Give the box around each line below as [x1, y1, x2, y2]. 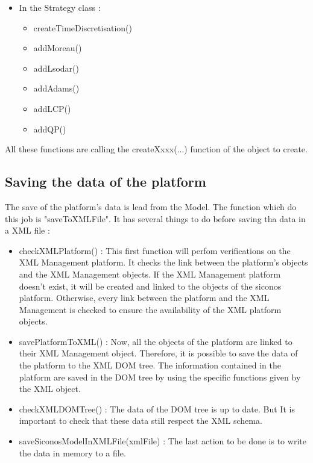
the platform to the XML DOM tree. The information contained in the [19, 359, 281, 371]
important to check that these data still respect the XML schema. [19, 414, 262, 427]
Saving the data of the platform [5, 172, 206, 191]
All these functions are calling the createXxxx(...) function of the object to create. [5, 143, 308, 155]
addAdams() [33, 82, 80, 95]
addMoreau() [33, 42, 82, 54]
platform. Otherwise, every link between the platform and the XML [19, 291, 270, 304]
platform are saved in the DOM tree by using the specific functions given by [19, 370, 301, 383]
